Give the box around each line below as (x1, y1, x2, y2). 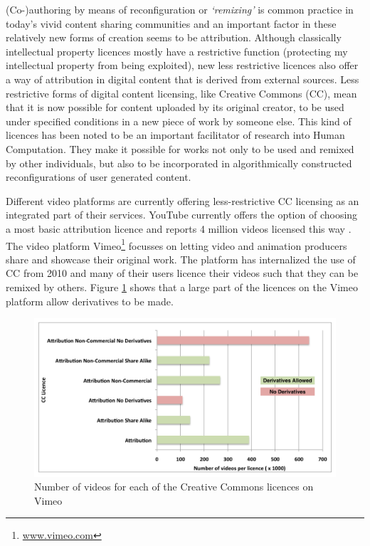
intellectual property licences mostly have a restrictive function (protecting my (6, 43, 348, 58)
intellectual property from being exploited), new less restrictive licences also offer (6, 58, 359, 73)
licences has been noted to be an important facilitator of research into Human (6, 127, 345, 142)
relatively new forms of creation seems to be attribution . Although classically (6, 30, 342, 45)
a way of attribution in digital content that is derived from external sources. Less (6, 71, 359, 86)
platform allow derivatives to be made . (6, 293, 174, 308)
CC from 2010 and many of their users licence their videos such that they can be (6, 266, 359, 280)
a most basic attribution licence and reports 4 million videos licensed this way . (6, 221, 351, 236)
